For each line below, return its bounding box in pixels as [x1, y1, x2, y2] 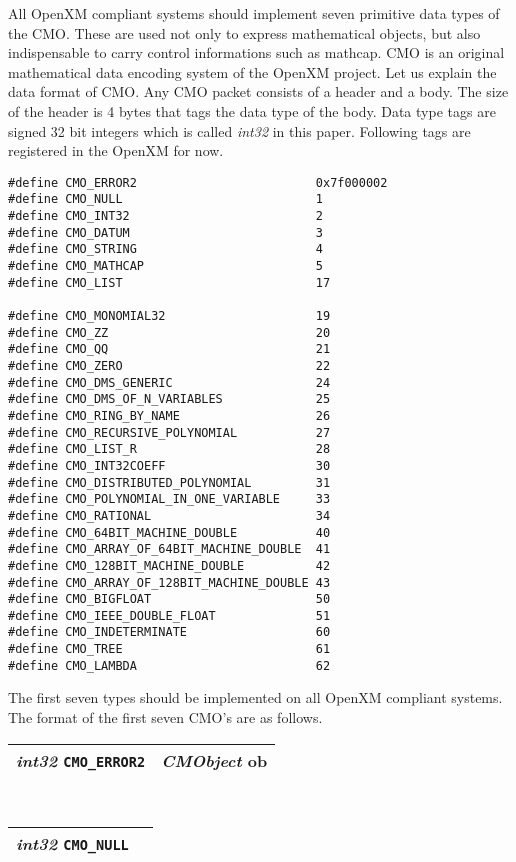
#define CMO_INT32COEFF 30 [8, 458, 331, 473]
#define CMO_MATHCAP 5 [8, 259, 323, 274]
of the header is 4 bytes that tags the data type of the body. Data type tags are [8, 100, 496, 121]
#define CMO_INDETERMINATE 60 [8, 625, 331, 640]
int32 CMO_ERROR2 [16, 748, 146, 772]
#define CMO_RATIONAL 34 [8, 508, 331, 523]
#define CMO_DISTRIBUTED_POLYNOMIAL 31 [8, 475, 331, 490]
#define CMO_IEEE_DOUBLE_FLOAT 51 [8, 608, 331, 623]
